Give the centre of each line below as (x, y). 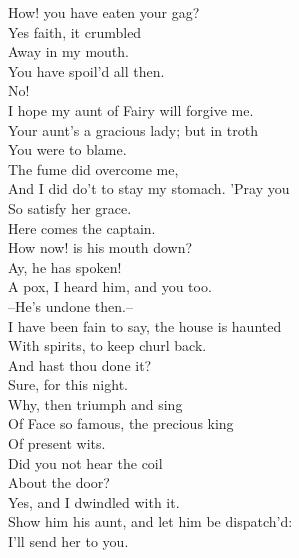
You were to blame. (67, 149)
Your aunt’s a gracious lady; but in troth (133, 129)
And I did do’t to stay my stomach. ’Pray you (149, 188)
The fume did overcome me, (93, 168)
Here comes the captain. (82, 227)
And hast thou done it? (80, 364)
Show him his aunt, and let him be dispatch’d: (150, 521)
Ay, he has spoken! (65, 266)
